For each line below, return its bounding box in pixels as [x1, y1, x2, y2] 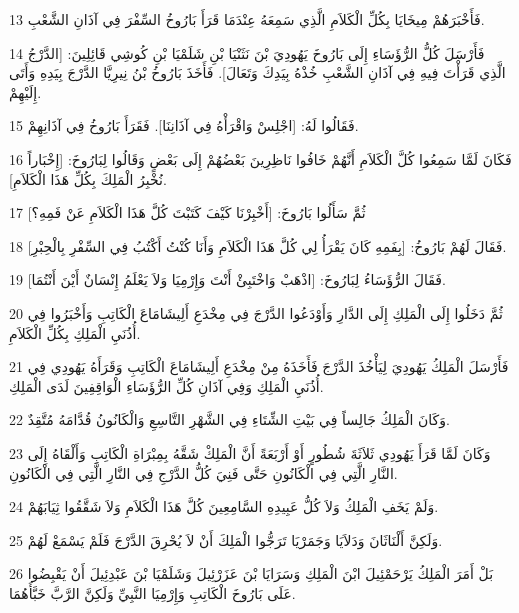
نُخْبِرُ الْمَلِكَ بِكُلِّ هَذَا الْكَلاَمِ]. [9, 168, 167, 189]
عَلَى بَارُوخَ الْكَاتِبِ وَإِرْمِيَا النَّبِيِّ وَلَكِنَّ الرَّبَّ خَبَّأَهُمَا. [9, 582, 296, 603]
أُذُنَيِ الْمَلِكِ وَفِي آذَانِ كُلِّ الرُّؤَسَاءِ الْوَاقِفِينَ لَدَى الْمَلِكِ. [9, 375, 324, 396]
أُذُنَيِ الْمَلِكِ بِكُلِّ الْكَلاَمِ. [9, 322, 141, 343]
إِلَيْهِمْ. [9, 81, 42, 102]
